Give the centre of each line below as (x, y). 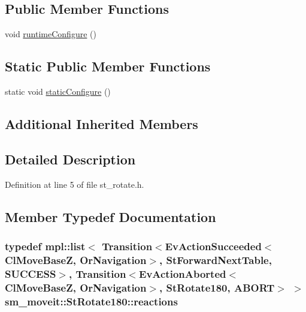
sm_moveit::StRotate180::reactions (91, 301)
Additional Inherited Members (102, 123)
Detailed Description (70, 159)
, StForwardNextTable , (216, 259)
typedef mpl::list (45, 246)
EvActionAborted (183, 273)
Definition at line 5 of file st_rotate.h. (75, 184)
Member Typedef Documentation (110, 216)
